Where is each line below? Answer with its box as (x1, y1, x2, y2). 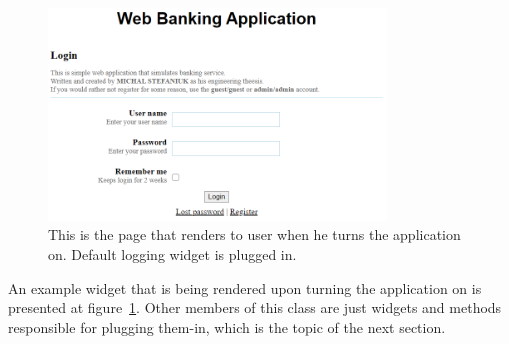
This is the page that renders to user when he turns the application (48, 224, 461, 245)
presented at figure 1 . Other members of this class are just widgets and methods (8, 297, 502, 318)
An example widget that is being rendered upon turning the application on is (8, 277, 482, 298)
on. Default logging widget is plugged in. (48, 244, 297, 264)
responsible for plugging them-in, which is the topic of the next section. (8, 316, 446, 337)
